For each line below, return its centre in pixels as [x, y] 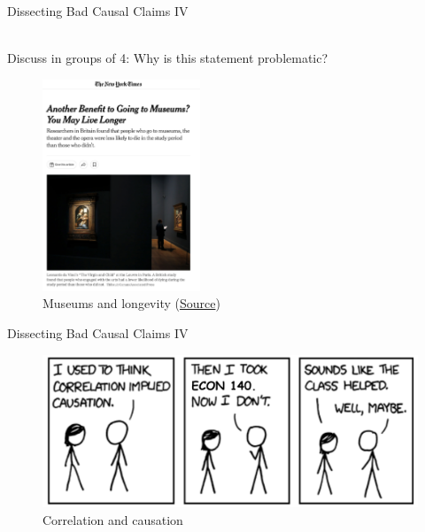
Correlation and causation [113, 519]
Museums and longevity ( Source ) [131, 303]
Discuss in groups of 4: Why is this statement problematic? [168, 58]
